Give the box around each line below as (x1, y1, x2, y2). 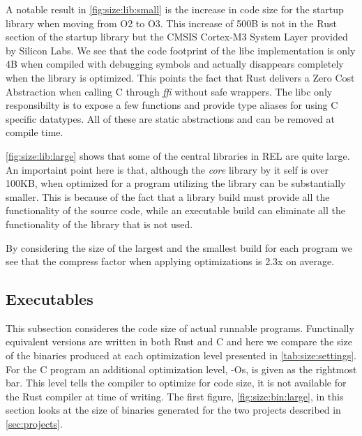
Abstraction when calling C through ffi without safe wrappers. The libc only (6, 84, 333, 98)
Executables (6, 288, 93, 310)
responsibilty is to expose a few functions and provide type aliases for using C (6, 98, 338, 112)
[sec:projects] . (6, 416, 63, 431)
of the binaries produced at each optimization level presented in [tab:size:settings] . (6, 348, 356, 363)
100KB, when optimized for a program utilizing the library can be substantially (6, 176, 346, 190)
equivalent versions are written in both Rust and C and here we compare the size (6, 334, 352, 349)
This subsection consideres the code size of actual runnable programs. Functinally (6, 320, 354, 335)
